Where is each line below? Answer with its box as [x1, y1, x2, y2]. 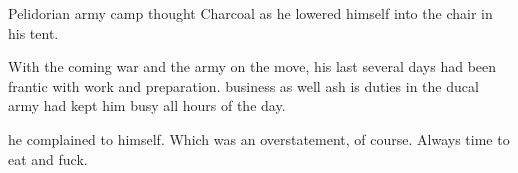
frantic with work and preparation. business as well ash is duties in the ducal [8, 75, 479, 96]
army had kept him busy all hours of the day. [8, 95, 286, 116]
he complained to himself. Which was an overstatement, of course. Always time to [8, 128, 510, 149]
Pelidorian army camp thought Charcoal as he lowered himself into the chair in [8, 3, 493, 23]
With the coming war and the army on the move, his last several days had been [8, 56, 497, 77]
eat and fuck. [8, 148, 88, 169]
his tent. [8, 22, 59, 43]
